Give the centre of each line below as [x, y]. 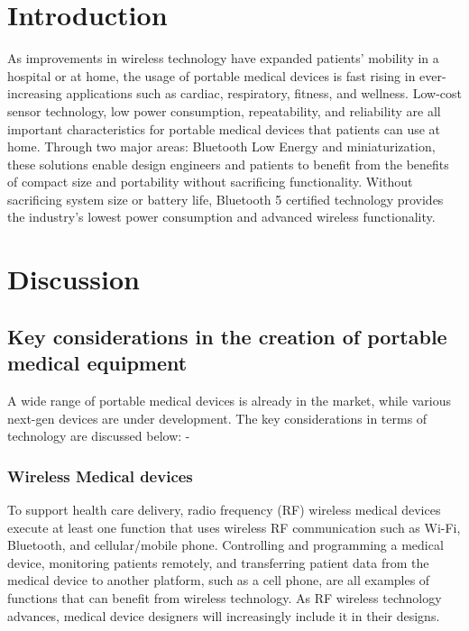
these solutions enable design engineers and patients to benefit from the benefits [228, 164]
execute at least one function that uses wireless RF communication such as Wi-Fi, [234, 527]
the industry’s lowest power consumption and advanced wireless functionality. [221, 217]
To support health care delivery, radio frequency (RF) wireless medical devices [224, 510]
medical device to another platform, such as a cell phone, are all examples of [219, 580]
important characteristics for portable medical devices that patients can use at [224, 128]
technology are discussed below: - [99, 436]
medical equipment [97, 363]
